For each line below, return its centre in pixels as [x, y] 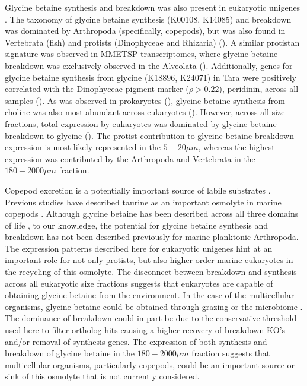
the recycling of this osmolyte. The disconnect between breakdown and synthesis [151, 272]
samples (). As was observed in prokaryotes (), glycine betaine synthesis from [145, 100]
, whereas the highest [236, 147]
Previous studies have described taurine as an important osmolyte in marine [143, 202]
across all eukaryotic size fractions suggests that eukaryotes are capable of [139, 283]
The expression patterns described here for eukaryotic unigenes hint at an [139, 248]
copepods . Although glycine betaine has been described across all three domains [152, 213]
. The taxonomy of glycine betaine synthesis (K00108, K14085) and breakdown [148, 19]
